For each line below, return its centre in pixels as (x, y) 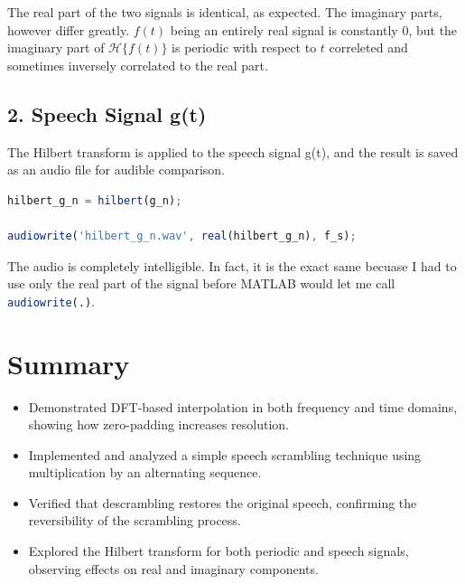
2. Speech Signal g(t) (107, 113)
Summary (69, 363)
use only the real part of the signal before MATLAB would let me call (201, 283)
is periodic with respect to (244, 47)
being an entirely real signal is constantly (284, 29)
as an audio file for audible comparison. (116, 170)
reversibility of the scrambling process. (135, 520)
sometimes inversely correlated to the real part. (138, 65)
